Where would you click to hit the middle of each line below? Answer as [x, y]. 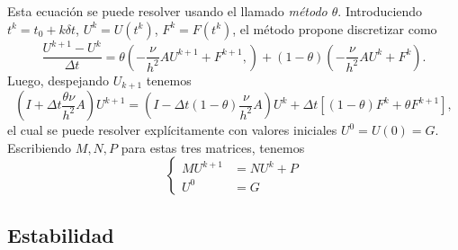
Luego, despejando [58, 80]
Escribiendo [40, 147]
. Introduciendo [380, 11]
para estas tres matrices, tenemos [213, 147]
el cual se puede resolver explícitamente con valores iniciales [172, 130]
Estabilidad [61, 234]
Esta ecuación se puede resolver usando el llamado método [167, 11]
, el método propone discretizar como [335, 28]
